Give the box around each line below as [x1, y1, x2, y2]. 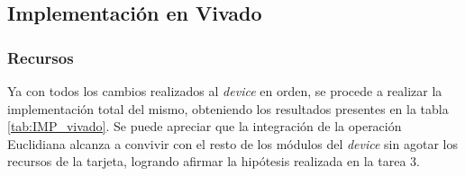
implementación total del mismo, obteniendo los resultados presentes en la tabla [7, 99, 449, 118]
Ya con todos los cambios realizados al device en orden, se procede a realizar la [7, 82, 442, 100]
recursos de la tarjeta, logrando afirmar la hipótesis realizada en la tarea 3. [7, 152, 420, 171]
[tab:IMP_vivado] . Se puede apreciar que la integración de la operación [7, 117, 402, 136]
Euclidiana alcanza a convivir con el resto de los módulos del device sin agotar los [7, 134, 458, 153]
